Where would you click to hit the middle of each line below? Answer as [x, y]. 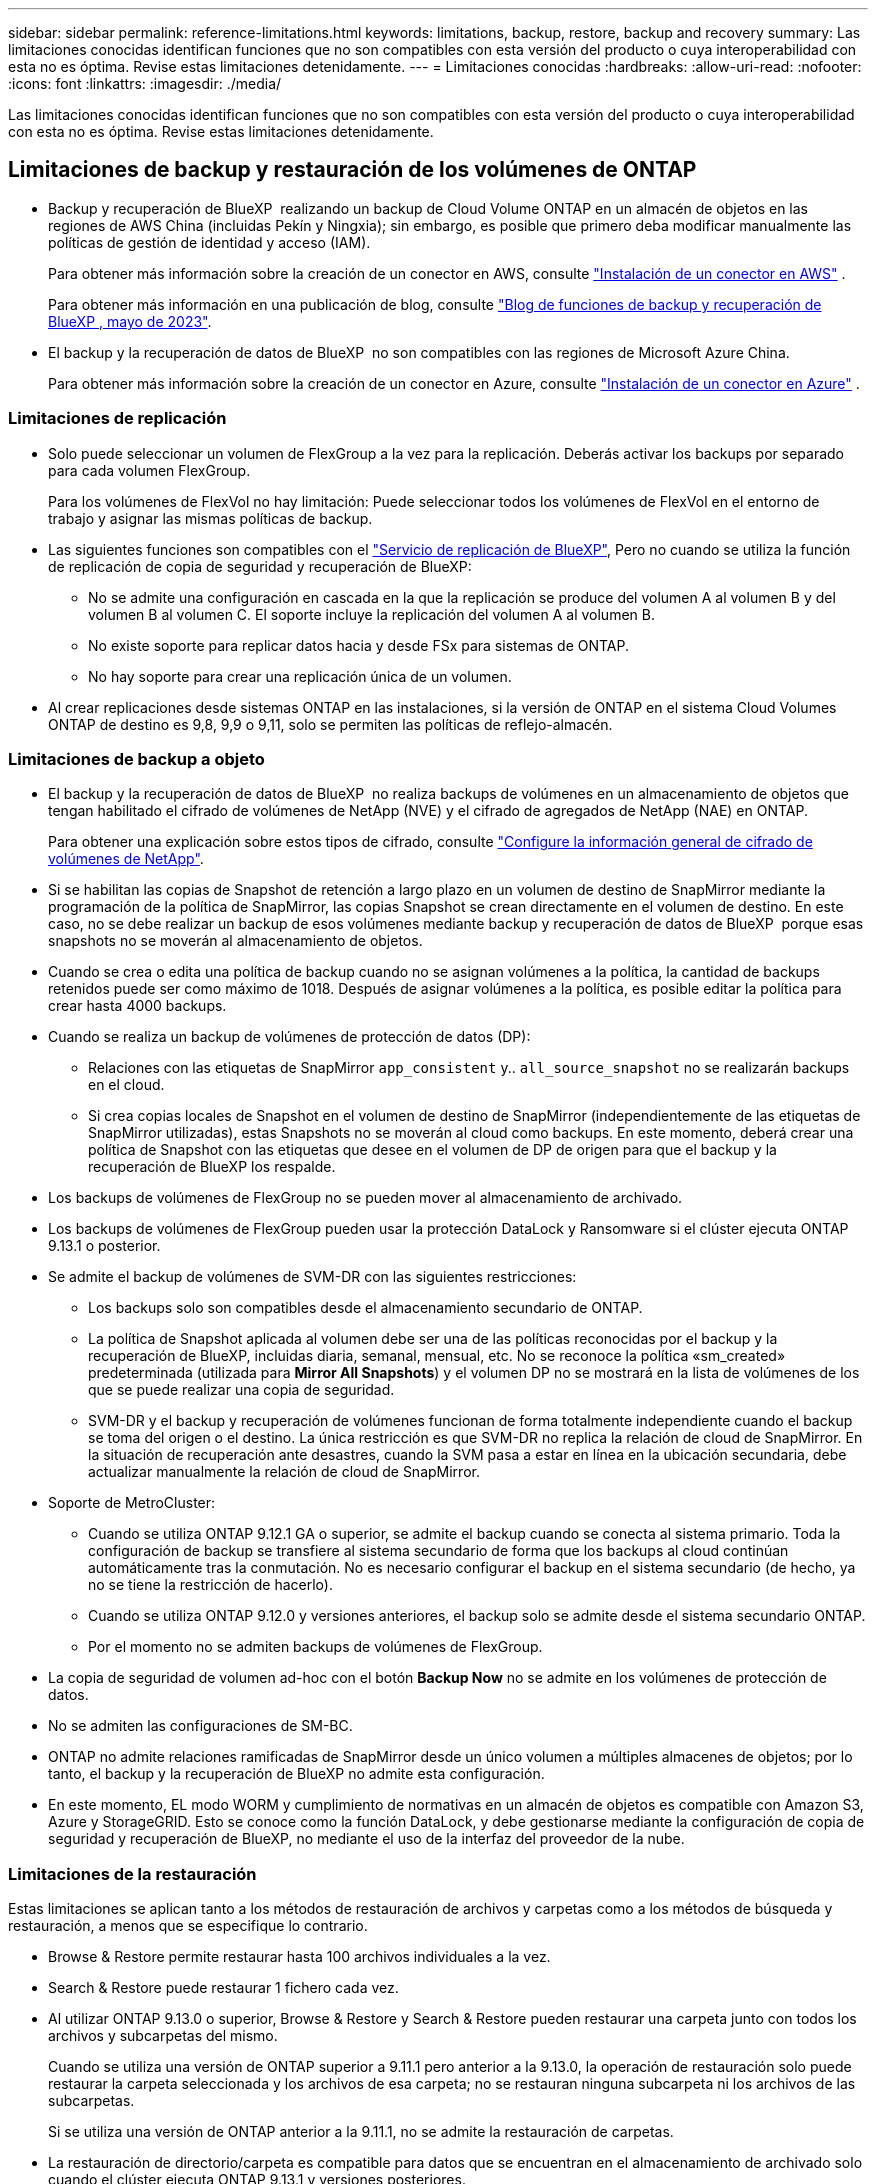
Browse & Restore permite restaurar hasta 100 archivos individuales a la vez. [299, 1957]
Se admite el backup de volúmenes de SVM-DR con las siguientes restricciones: [312, 1277]
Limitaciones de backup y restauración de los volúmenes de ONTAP [352, 170]
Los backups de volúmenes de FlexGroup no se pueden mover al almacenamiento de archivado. [365, 1198]
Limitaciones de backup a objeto [136, 758]
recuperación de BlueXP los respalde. [212, 1167]
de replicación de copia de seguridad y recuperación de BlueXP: [260, 566]
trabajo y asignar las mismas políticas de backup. [210, 518]
